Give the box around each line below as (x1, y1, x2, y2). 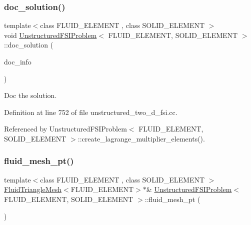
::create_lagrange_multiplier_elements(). (77, 133, 205, 143)
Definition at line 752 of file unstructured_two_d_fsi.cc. (4, 106, 177, 117)
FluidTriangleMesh (4, 184, 62, 194)
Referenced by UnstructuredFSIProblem (4, 123, 127, 134)
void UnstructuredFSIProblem (4, 29, 97, 40)
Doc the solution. (4, 90, 57, 100)
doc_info (4, 56, 31, 66)
